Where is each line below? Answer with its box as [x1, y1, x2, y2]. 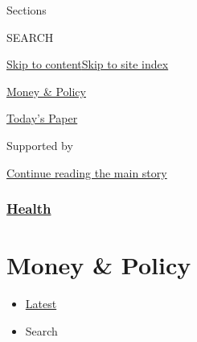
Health [6, 198, 51, 219]
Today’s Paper [6, 110, 78, 127]
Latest [25, 295, 57, 312]
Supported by [6, 136, 73, 153]
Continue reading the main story [6, 164, 167, 181]
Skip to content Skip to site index [6, 56, 169, 73]
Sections [6, 2, 47, 18]
